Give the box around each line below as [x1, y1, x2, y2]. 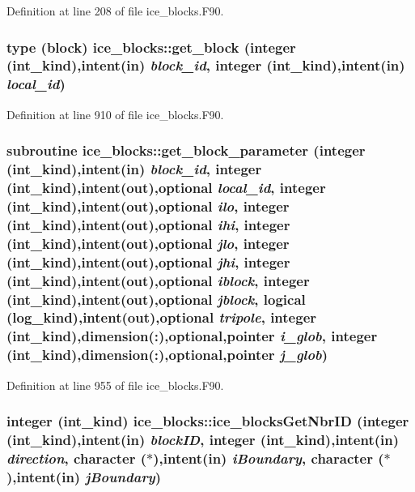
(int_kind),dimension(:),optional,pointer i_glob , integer [6, 326, 378, 346]
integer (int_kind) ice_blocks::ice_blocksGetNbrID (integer [6, 411, 409, 431]
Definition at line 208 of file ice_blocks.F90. [6, 2, 224, 19]
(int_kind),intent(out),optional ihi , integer [6, 214, 290, 234]
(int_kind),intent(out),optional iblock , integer [6, 270, 310, 290]
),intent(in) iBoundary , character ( [153, 447, 384, 468]
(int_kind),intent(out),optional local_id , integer [6, 178, 326, 198]
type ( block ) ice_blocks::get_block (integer [6, 36, 296, 57]
